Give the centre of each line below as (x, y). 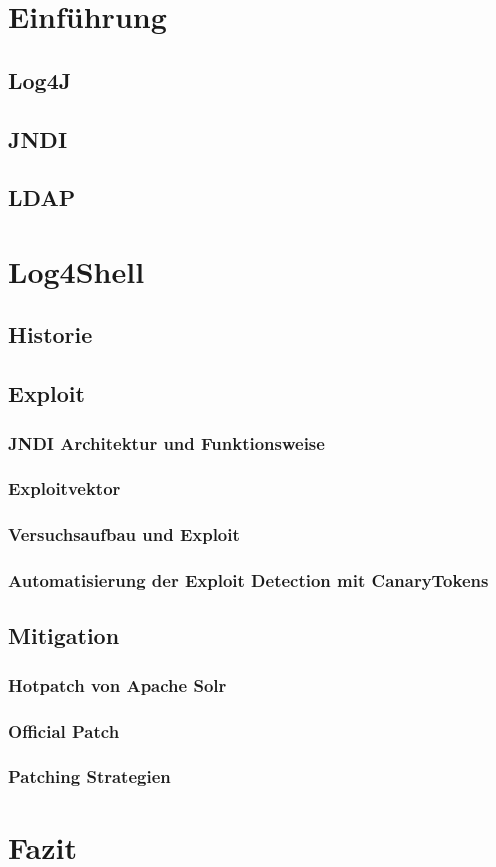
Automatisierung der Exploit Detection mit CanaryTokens (248, 580)
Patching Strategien (89, 776)
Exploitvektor (64, 488)
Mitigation (64, 635)
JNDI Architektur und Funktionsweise (166, 442)
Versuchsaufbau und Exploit (124, 534)
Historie (50, 334)
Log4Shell (76, 270)
